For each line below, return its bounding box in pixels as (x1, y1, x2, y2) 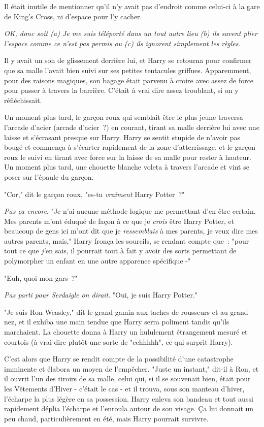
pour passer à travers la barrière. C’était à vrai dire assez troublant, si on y (4, 85, 239, 95)
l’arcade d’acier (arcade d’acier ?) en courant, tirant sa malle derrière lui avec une (4, 121, 259, 132)
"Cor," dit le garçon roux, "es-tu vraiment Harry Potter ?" (4, 188, 185, 199)
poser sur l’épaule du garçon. (4, 171, 94, 182)
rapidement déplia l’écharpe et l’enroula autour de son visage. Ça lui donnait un (4, 403, 254, 414)
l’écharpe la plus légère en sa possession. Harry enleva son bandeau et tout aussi (4, 393, 253, 404)
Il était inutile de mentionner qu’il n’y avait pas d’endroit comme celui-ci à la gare (4, 1, 260, 11)
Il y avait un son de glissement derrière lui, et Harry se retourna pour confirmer (4, 55, 252, 65)
